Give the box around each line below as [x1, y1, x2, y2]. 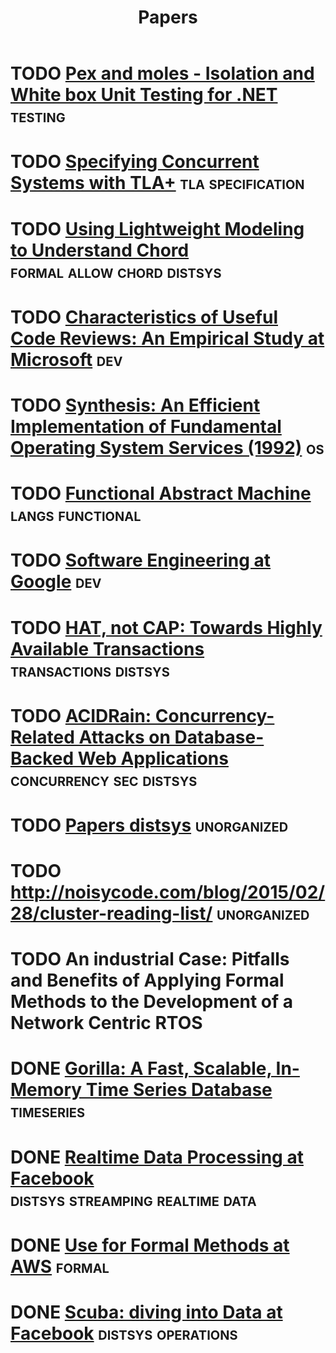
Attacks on [78, 726, 171, 748]
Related [10, 726, 75, 748]
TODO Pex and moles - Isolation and [10, 62, 315, 85]
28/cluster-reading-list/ [10, 902, 213, 925]
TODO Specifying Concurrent [10, 151, 260, 173]
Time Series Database [85, 1079, 273, 1101]
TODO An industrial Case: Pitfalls [10, 948, 290, 971]
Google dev [10, 571, 102, 593]
